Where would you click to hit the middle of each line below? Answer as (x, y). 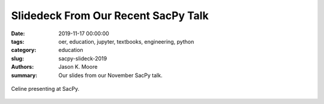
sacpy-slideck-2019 (83, 58)
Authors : (22, 67)
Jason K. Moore (78, 67)
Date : (18, 33)
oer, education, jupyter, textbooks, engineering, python (126, 41)
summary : (24, 75)
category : (24, 50)
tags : (18, 41)
